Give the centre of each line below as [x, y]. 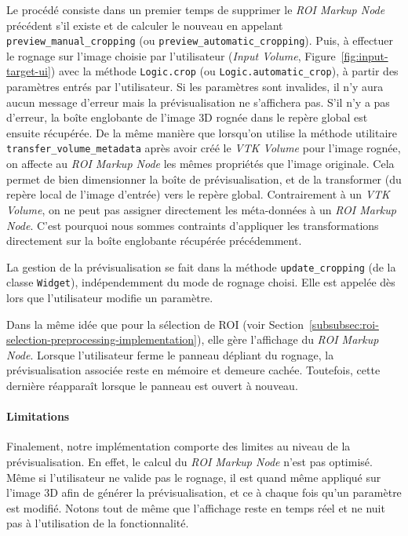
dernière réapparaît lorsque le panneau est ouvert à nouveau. [152, 385]
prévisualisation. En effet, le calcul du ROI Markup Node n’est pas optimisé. [189, 461]
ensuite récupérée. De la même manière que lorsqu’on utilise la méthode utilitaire [202, 132]
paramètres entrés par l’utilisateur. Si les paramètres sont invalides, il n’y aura [195, 87]
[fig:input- [364, 55]
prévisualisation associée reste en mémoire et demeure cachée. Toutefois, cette [193, 370]
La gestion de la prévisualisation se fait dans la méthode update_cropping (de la [201, 266]
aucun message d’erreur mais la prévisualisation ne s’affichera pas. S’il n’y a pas [198, 102]
